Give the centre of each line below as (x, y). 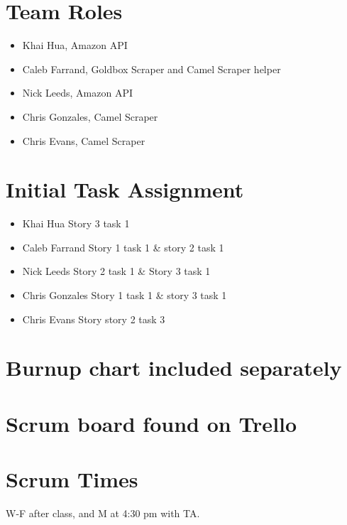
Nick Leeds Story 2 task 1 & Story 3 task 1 (116, 271)
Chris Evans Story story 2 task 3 (94, 319)
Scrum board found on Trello (152, 423)
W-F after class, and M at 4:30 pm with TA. (103, 513)
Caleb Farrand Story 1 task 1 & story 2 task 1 (123, 247)
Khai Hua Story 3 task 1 (76, 223)
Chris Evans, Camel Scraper (84, 140)
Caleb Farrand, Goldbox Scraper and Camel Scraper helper (152, 69)
